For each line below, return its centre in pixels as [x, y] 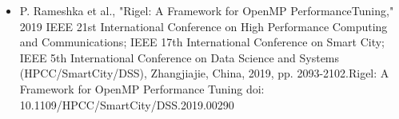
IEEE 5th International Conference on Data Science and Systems [180, 57]
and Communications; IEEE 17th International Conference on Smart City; [202, 42]
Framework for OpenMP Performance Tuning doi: [142, 88]
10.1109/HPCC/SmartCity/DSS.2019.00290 [127, 104]
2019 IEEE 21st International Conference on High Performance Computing [203, 26]
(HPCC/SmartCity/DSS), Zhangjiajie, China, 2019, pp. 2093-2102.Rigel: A [204, 73]
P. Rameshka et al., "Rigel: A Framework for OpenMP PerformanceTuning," [207, 10]
